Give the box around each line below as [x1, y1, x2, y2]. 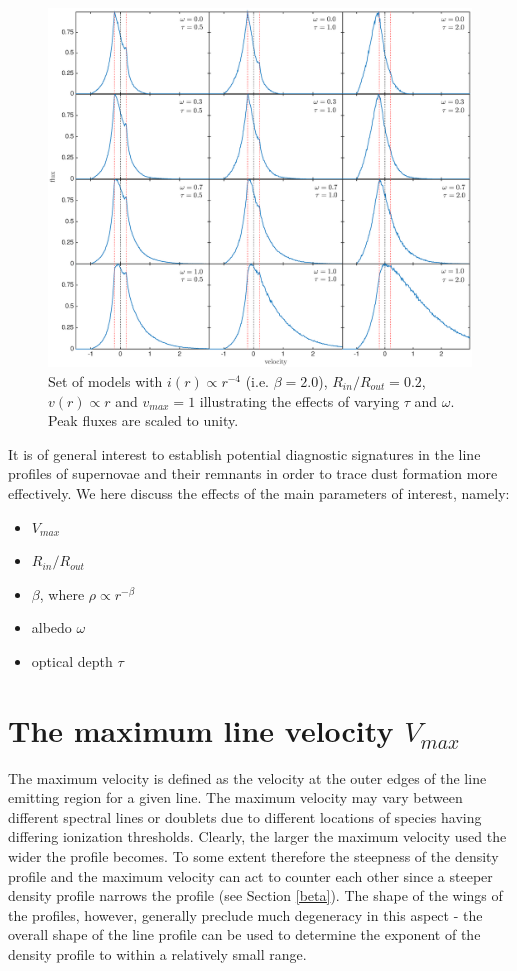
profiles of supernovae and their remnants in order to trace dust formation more [8, 463, 498, 484]
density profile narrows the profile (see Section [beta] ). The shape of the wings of [8, 885, 503, 906]
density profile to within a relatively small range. [8, 944, 307, 964]
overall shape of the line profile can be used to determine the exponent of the [8, 924, 481, 945]
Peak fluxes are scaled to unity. [48, 410, 239, 431]
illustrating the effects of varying [199, 390, 400, 411]
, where [39, 583, 85, 604]
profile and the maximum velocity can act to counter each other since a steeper [8, 865, 493, 886]
